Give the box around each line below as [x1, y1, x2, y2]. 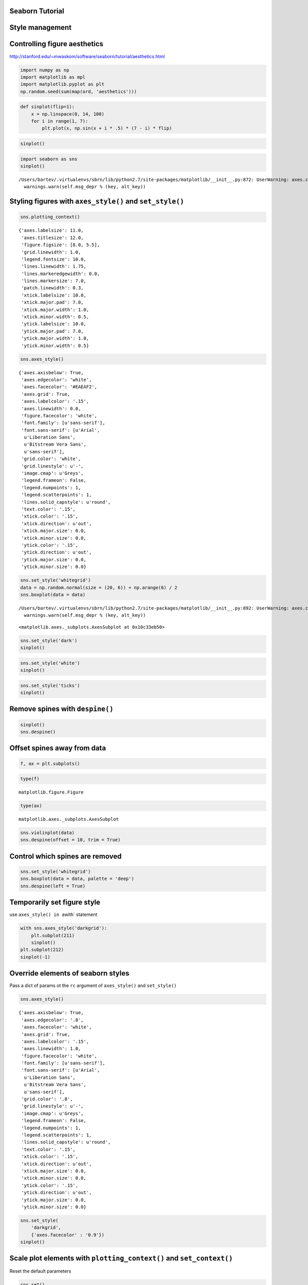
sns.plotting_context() [20, 214, 81, 220]
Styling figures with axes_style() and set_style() [9, 197, 184, 206]
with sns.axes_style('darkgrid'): [20, 925, 107, 931]
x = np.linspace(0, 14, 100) [31, 111, 105, 117]
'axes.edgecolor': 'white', [21, 377, 92, 382]
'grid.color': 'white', [21, 456, 81, 462]
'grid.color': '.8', [21, 1096, 73, 1102]
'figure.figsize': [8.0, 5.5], [21, 242, 100, 248]
